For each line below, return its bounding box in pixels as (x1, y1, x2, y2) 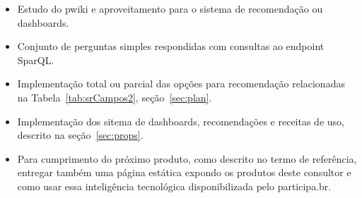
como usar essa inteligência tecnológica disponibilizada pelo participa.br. (17, 178, 332, 193)
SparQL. (17, 52, 54, 67)
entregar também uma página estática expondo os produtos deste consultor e (17, 165, 351, 180)
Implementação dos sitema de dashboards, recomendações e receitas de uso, (17, 113, 344, 128)
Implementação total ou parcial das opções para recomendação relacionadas (17, 76, 345, 91)
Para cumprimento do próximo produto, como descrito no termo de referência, (17, 151, 357, 166)
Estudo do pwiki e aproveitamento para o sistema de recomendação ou (17, 1, 323, 16)
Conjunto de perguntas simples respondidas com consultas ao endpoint (17, 39, 325, 54)
